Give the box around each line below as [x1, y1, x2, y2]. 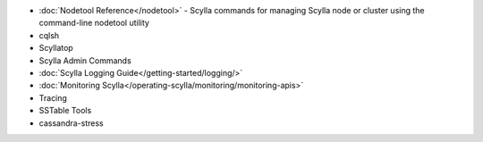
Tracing [38, 92, 67, 103]
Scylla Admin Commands [38, 54, 131, 66]
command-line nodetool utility [38, 18, 149, 29]
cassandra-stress [38, 117, 105, 129]
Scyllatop [38, 43, 73, 54]
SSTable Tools [38, 105, 92, 116]
